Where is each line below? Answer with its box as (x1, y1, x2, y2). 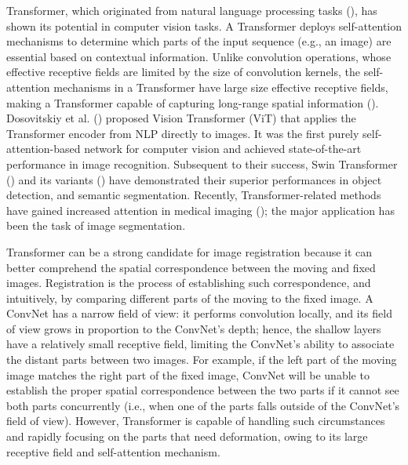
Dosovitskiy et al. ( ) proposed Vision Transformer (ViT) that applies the (6, 110, 356, 126)
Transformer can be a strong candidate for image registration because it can (6, 243, 373, 260)
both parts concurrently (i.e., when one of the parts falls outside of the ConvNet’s (6, 397, 400, 413)
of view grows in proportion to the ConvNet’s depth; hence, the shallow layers (6, 320, 381, 336)
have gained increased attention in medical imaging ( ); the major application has (6, 202, 395, 218)
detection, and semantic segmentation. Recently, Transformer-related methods (6, 187, 381, 203)
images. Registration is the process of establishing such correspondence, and (6, 274, 371, 291)
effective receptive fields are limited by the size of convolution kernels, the (6, 64, 361, 80)
